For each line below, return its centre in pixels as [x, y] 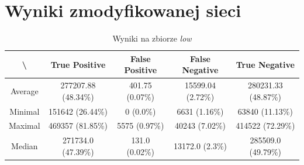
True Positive [78, 64]
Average [24, 90]
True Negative [265, 64]
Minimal [25, 111]
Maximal [25, 126]
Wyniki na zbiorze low [152, 38]
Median [25, 146]
